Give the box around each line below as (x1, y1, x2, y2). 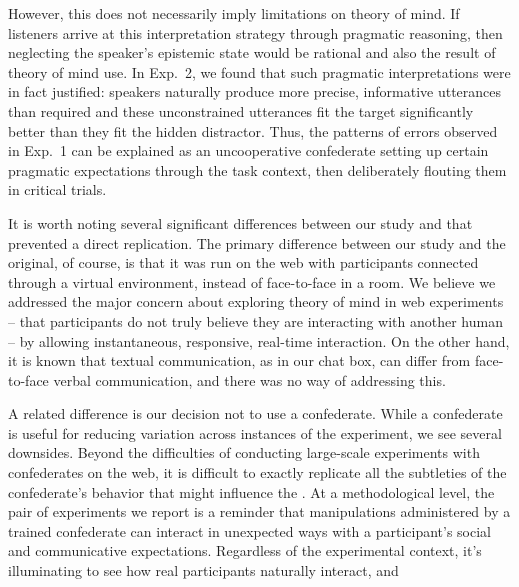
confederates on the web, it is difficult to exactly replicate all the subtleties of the (8, 462, 507, 483)
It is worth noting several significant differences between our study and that (8, 212, 473, 233)
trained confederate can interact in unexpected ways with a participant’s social (8, 520, 491, 541)
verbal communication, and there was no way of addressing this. (53, 369, 446, 390)
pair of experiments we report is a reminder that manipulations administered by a (8, 501, 511, 522)
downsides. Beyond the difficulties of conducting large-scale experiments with (8, 442, 480, 463)
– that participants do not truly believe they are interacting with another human (8, 310, 503, 331)
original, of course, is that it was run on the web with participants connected (8, 252, 479, 273)
